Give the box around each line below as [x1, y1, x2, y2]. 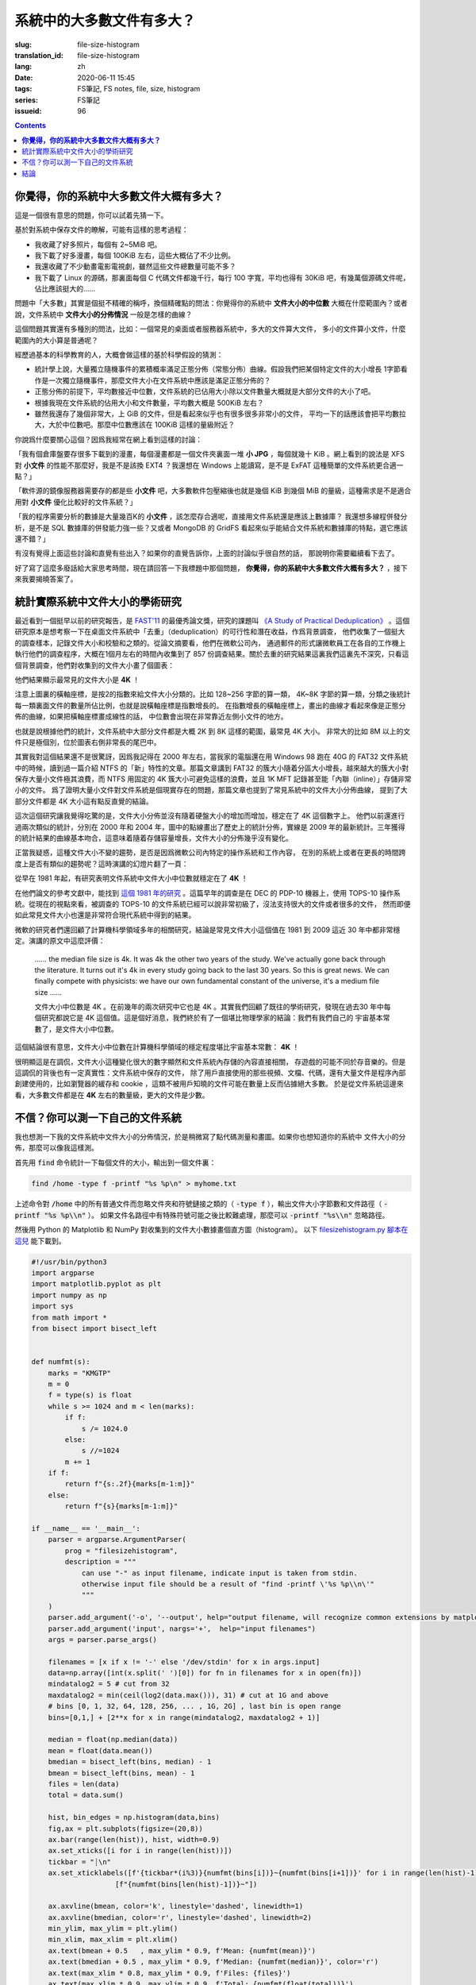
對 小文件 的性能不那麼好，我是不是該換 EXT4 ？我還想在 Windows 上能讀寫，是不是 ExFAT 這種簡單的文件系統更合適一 [14, 461, 404, 470]
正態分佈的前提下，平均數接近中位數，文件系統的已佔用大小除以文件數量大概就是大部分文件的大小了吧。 [34, 387, 375, 396]
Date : [14, 72, 33, 83]
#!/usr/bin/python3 [31, 1257, 107, 1266]
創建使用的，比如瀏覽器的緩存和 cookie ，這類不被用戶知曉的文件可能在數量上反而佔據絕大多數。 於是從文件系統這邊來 [14, 1079, 404, 1089]
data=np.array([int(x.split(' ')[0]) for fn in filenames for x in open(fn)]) [48, 1668, 363, 1678]
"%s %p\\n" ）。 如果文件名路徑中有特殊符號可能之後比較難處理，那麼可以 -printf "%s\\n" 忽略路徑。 [44, 1210, 390, 1220]
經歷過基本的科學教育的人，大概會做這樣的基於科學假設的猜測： [14, 350, 224, 360]
